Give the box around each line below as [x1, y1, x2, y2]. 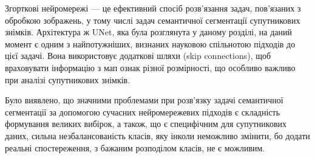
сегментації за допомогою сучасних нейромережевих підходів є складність [5, 105, 280, 118]
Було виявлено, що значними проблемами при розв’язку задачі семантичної [5, 94, 283, 106]
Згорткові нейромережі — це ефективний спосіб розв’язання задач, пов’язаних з [5, 2, 301, 14]
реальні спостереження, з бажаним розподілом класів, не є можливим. [5, 141, 265, 154]
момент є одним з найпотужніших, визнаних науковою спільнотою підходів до [5, 37, 296, 50]
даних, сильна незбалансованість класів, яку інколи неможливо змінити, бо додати [5, 129, 310, 142]
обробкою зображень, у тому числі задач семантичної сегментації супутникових [5, 13, 300, 26]
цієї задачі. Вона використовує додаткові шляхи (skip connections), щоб [5, 49, 271, 62]
